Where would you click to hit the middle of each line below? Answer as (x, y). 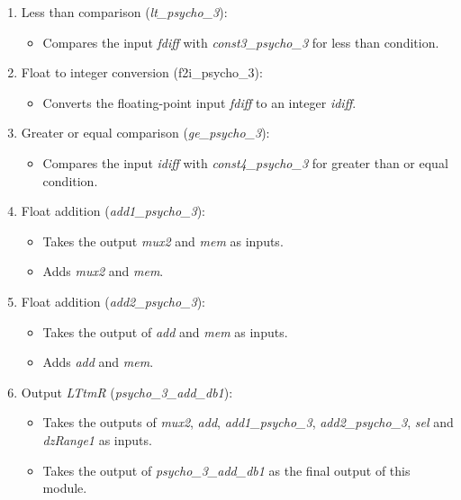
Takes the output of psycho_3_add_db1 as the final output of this (226, 470)
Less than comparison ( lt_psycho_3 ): (124, 12)
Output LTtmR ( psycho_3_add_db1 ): (127, 392)
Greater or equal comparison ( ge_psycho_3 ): (145, 133)
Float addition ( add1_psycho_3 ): (113, 211)
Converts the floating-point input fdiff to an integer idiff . (199, 102)
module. (65, 488)
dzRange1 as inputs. (97, 439)
